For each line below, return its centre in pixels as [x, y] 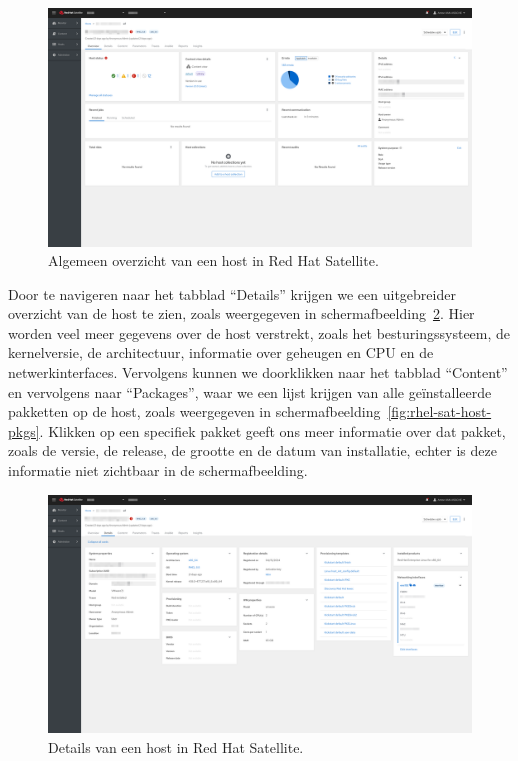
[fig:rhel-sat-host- [439, 411]
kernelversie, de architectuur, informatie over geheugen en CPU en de [221, 352]
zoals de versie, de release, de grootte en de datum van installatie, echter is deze [252, 450]
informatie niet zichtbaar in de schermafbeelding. [158, 470]
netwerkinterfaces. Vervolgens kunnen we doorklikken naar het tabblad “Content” [258, 372]
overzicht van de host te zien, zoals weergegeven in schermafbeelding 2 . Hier [241, 313]
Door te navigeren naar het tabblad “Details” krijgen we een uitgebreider [232, 293]
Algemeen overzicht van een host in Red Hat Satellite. [213, 260]
